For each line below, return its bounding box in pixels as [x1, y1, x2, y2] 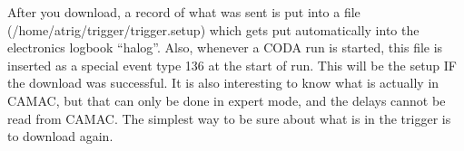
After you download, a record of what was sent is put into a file [7, 3, 360, 21]
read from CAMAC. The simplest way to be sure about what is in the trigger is [7, 109, 451, 127]
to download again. [7, 127, 114, 146]
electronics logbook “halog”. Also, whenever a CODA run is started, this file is [7, 38, 443, 57]
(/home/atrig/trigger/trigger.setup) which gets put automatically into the [7, 20, 420, 39]
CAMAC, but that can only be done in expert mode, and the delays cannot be [7, 90, 446, 109]
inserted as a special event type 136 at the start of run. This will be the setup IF [7, 55, 458, 74]
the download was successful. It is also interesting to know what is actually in [7, 73, 439, 92]
